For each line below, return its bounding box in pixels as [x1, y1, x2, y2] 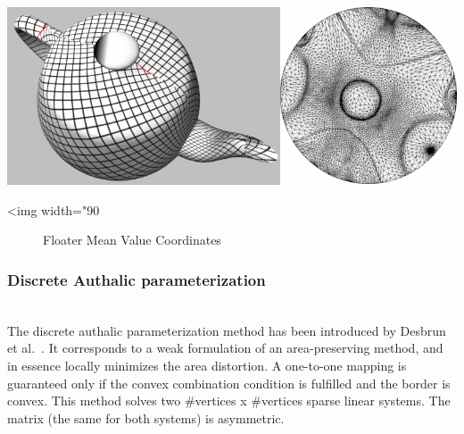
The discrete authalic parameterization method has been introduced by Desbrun [7, 321, 446, 339]
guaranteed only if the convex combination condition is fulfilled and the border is [7, 373, 451, 392]
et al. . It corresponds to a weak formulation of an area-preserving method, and [7, 338, 443, 357]
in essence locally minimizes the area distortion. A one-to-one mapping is [7, 356, 407, 375]
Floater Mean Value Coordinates [43, 230, 221, 249]
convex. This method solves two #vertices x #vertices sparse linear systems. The [7, 391, 451, 410]
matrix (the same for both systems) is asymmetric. [7, 408, 285, 427]
